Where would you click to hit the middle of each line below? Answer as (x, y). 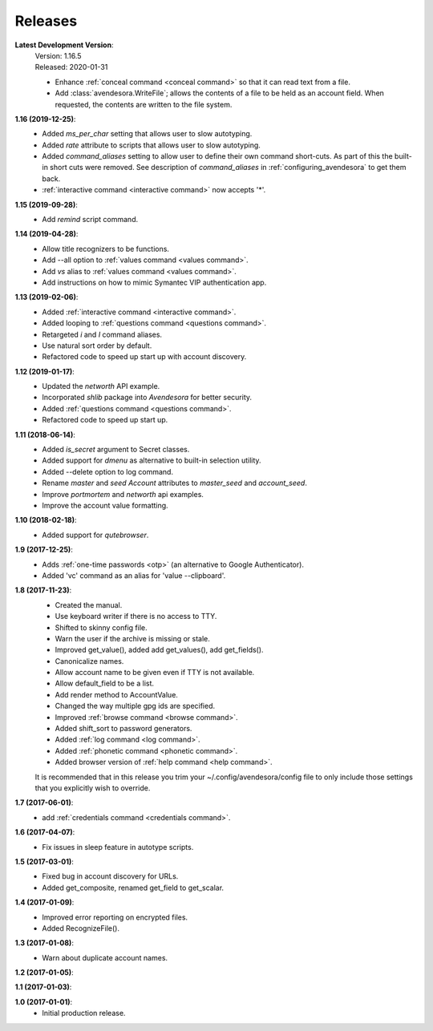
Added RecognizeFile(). (81, 928)
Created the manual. (89, 604)
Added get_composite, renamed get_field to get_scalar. (133, 887)
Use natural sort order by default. (97, 346)
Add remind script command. (90, 220)
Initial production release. (84, 1013)
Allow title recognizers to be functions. (106, 249)
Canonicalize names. (89, 661)
